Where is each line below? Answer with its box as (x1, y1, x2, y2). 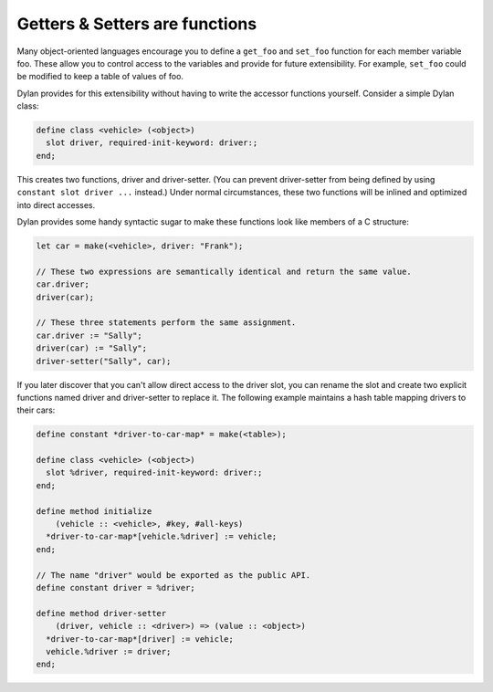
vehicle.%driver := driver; (46, 646, 172, 656)
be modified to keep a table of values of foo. (16, 71, 184, 82)
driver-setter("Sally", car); (36, 356, 172, 366)
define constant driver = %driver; (36, 582, 195, 592)
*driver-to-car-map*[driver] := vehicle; (46, 634, 235, 644)
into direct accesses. (16, 199, 96, 210)
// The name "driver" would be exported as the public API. (36, 570, 311, 580)
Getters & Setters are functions (16, 14, 257, 34)
